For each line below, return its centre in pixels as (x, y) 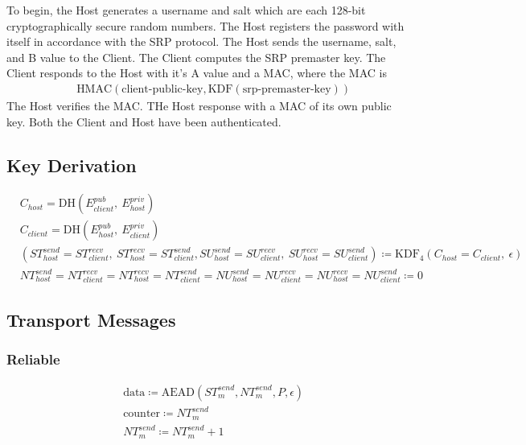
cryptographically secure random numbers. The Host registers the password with (205, 25)
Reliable (33, 359)
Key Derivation (72, 165)
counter (142, 414)
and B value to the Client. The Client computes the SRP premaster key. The (196, 57)
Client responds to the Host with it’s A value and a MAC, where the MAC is (197, 73)
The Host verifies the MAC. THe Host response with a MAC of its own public (199, 105)
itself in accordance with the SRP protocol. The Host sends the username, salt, (201, 41)
